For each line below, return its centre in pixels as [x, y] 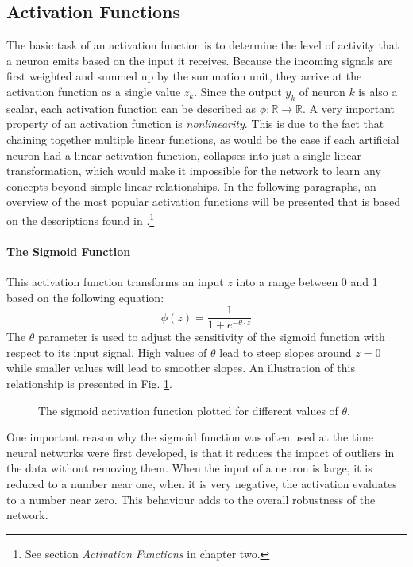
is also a [378, 91]
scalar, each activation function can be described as [131, 108]
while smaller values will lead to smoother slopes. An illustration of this [181, 368]
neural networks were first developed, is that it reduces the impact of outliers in [201, 452]
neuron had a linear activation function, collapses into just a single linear [184, 155]
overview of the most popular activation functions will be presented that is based [203, 202]
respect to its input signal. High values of [107, 352]
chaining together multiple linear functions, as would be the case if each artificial [203, 139]
